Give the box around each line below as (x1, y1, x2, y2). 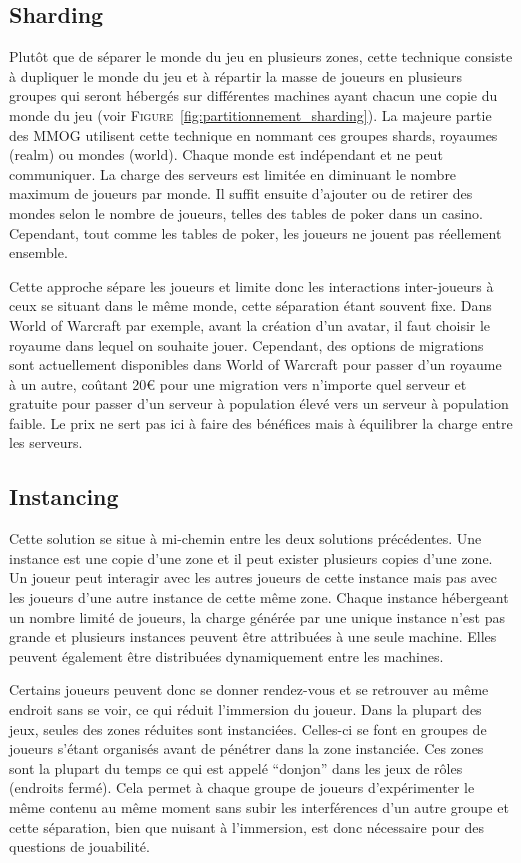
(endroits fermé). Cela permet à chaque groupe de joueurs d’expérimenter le (9, 777, 475, 798)
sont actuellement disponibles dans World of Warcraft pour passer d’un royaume (9, 354, 502, 375)
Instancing (9, 481, 119, 512)
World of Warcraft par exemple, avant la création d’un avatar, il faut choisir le (9, 314, 491, 335)
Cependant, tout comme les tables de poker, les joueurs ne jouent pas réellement (9, 222, 502, 243)
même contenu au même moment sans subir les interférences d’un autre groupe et (9, 797, 509, 817)
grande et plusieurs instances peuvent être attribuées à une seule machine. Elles (9, 626, 497, 647)
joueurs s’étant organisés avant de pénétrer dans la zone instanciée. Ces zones (9, 738, 484, 759)
